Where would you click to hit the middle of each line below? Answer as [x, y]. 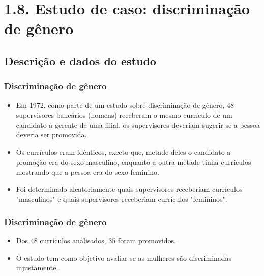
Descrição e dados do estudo [80, 60]
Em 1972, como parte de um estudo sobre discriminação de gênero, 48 [125, 105]
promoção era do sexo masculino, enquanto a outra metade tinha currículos [134, 162]
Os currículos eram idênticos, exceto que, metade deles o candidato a [123, 151]
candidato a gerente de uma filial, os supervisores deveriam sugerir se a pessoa [138, 125]
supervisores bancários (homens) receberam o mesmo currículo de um [124, 115]
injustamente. [37, 268]
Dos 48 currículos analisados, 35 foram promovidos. [96, 241]
